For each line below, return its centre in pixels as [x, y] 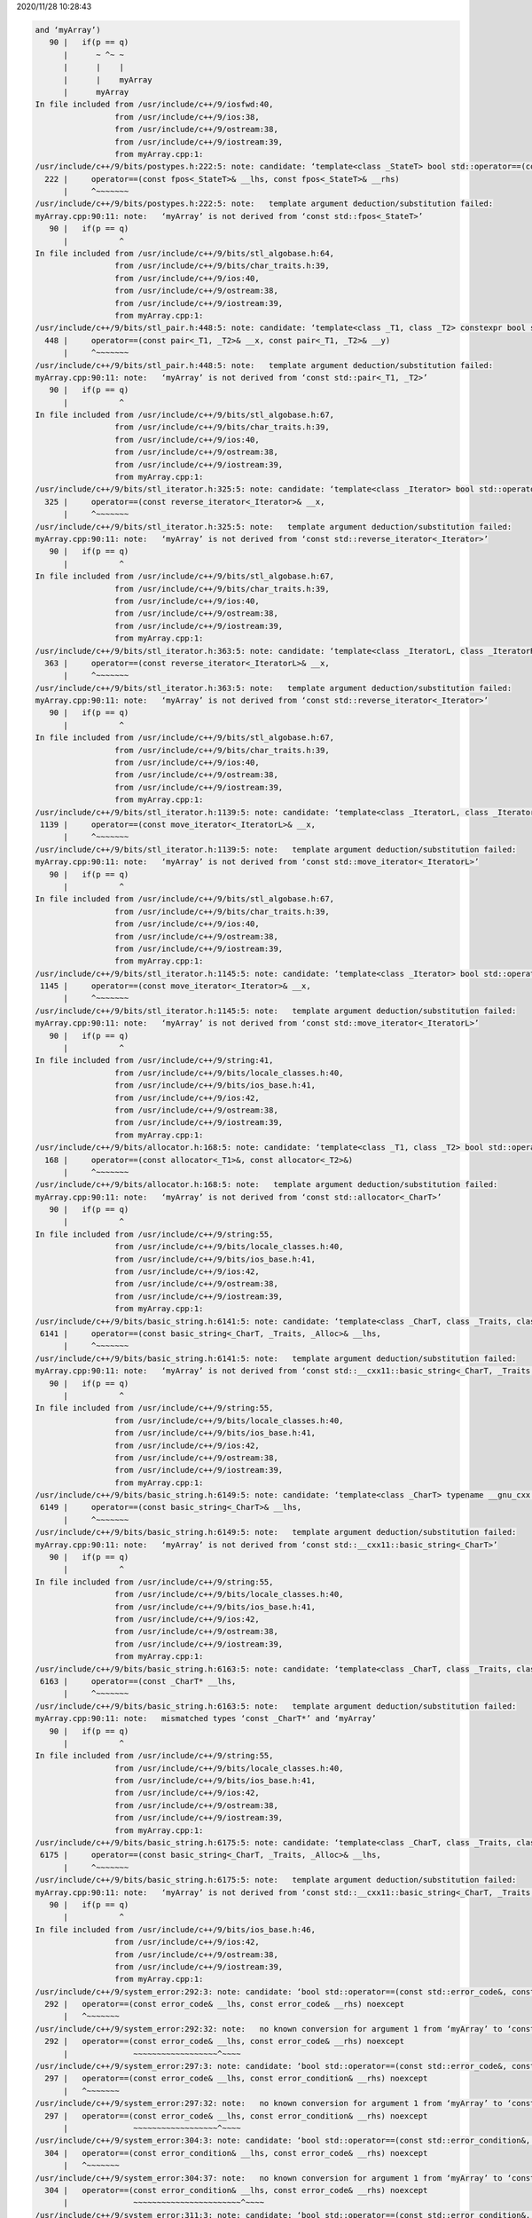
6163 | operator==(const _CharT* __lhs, [138, 1681]
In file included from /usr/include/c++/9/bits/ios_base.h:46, [176, 1929]
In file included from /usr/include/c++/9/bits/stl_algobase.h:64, [185, 254]
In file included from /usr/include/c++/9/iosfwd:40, [154, 105]
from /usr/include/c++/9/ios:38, [187, 117]
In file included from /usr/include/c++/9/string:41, [154, 1061]
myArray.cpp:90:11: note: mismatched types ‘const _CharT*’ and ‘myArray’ [206, 1719]
